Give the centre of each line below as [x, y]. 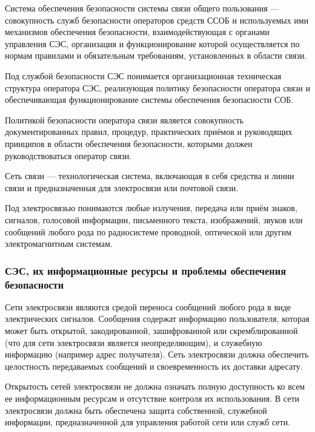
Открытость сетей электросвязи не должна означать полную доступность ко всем [155, 386]
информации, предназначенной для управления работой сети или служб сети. [148, 422]
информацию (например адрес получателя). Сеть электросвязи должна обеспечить [157, 354]
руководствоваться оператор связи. [68, 155]
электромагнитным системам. [59, 244]
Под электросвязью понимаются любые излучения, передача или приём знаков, [151, 208]
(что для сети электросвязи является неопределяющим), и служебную [134, 342]
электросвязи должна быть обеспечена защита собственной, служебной [136, 410]
